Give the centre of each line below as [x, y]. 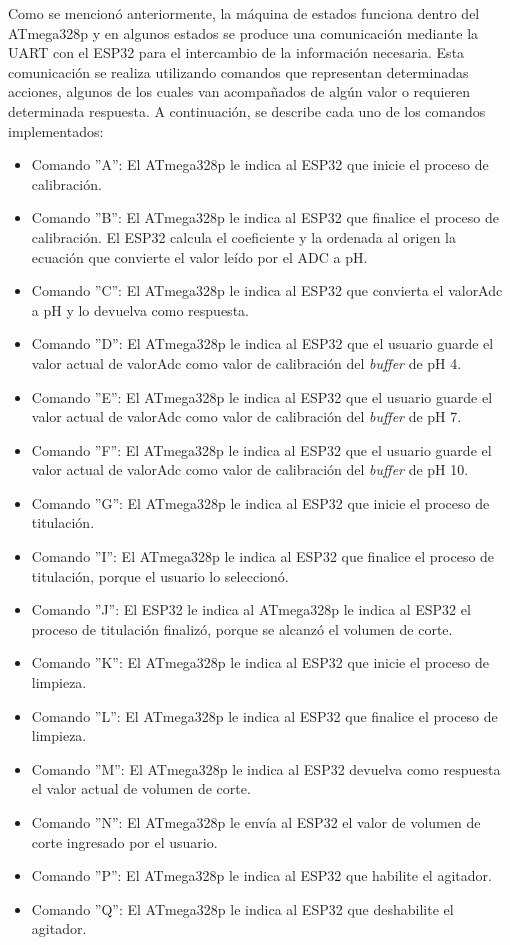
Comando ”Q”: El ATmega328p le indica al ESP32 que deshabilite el [242, 908]
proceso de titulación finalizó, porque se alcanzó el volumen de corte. [242, 628]
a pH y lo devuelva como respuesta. [140, 309]
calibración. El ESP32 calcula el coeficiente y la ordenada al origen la [244, 236]
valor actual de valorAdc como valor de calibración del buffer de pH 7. [246, 416]
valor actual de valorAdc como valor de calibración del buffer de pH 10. [250, 469]
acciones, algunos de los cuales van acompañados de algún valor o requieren [239, 91]
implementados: [56, 130]
